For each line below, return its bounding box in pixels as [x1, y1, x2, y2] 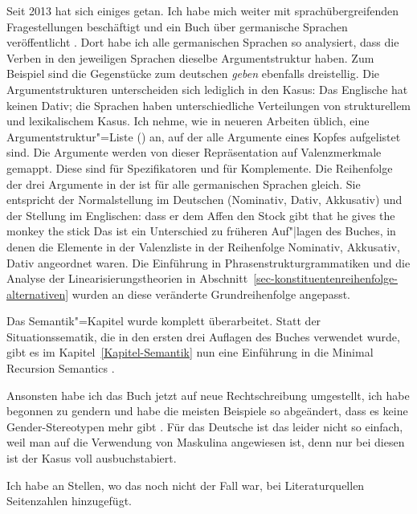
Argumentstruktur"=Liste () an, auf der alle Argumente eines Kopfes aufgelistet [6, 128, 401, 145]
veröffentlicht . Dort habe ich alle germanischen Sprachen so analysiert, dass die [6, 34, 399, 51]
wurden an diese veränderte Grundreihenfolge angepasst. [72, 285, 350, 302]
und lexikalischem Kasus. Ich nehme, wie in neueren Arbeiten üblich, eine [6, 112, 370, 129]
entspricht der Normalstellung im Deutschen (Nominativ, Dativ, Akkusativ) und [6, 191, 403, 208]
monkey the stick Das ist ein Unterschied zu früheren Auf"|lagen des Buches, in [6, 222, 396, 239]
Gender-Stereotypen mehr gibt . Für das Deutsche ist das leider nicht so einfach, [6, 418, 403, 434]
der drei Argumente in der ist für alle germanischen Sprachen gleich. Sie [6, 175, 361, 192]
